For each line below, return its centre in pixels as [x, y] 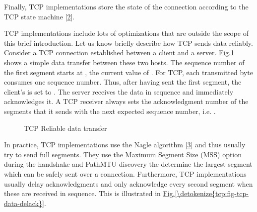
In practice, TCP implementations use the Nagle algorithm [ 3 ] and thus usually [125, 145]
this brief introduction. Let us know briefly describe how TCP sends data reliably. [128, 43]
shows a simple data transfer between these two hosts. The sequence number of [124, 62]
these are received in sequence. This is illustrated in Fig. [90, 193]
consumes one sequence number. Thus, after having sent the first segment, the [123, 82]
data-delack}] [24, 203]
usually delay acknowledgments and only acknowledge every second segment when [128, 183]
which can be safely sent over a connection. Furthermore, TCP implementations [125, 173]
